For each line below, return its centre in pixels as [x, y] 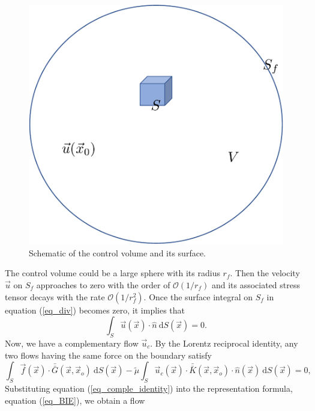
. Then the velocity [265, 273]
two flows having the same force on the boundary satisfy [108, 355]
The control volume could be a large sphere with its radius [112, 273]
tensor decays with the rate [55, 296]
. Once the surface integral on [198, 296]
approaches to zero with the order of [103, 285]
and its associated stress [256, 285]
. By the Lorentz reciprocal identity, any [224, 343]
